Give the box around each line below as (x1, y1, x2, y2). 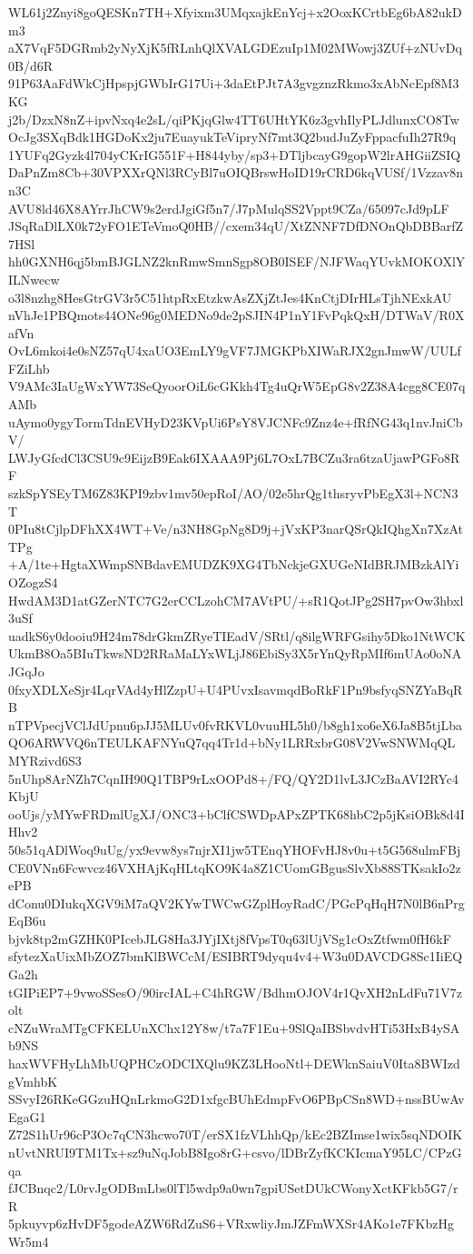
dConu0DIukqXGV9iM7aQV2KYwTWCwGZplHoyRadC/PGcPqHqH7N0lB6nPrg (8, 893, 465, 912)
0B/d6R (8, 55, 53, 75)
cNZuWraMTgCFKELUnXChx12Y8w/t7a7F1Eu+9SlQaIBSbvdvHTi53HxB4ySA (8, 1018, 460, 1037)
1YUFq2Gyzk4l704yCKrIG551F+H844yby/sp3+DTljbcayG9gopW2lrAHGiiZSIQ (8, 145, 461, 164)
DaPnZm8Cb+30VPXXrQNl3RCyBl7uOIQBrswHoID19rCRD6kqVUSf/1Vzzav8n (8, 163, 463, 182)
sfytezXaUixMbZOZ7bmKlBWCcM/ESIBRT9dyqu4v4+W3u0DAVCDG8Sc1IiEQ (8, 947, 463, 966)
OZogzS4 (8, 573, 58, 591)
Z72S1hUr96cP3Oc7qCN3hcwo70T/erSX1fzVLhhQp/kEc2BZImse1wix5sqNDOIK (8, 1125, 463, 1144)
